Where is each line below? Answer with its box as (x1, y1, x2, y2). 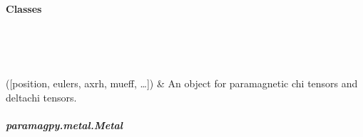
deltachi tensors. (6, 89, 77, 104)
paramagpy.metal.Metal (6, 117, 123, 132)
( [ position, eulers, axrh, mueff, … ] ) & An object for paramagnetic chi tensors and (6, 75, 358, 90)
